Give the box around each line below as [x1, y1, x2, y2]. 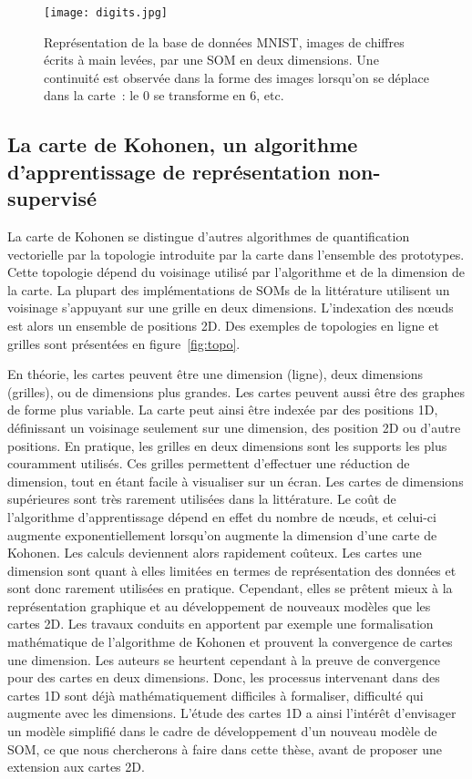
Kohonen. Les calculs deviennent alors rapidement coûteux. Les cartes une [7, 543, 422, 562]
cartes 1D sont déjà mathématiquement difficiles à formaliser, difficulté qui [7, 685, 424, 704]
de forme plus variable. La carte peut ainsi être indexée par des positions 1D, [7, 400, 438, 419]
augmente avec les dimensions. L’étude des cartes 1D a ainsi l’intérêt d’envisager [7, 703, 457, 723]
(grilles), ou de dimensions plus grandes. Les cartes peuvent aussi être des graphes [7, 382, 466, 401]
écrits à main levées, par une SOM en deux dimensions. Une [44, 50, 379, 69]
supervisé [7, 184, 97, 212]
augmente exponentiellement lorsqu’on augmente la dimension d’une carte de [7, 525, 437, 544]
